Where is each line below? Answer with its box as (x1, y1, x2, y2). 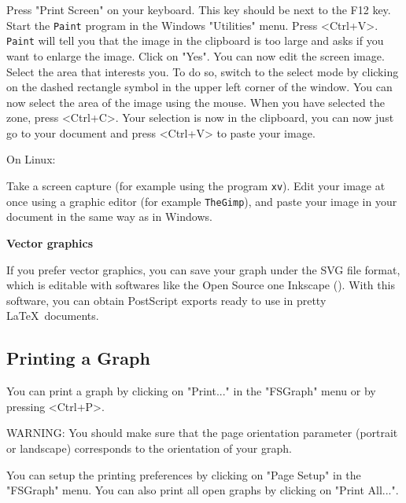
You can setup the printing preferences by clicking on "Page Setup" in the (6, 466, 361, 483)
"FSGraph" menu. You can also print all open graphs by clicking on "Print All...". (6, 482, 399, 498)
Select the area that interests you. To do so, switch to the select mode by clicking (6, 63, 399, 79)
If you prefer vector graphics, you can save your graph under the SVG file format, (6, 261, 400, 277)
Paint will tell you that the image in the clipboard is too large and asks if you (6, 32, 384, 49)
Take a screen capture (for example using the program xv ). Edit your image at (6, 178, 386, 194)
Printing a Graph (6, 346, 150, 370)
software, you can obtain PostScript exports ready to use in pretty (6, 292, 327, 308)
